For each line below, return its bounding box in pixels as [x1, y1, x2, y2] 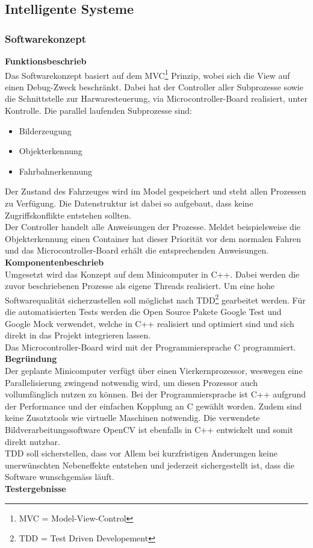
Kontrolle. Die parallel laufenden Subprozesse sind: [5, 104, 192, 117]
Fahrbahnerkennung [19, 164, 93, 177]
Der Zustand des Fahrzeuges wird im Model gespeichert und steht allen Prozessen [5, 185, 306, 198]
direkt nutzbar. [5, 435, 60, 447]
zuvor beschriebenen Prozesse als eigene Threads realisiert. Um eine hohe [5, 279, 275, 292]
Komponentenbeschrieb [5, 255, 104, 268]
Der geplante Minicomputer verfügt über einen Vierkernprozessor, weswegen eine [5, 364, 303, 376]
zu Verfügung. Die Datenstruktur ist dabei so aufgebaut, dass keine [5, 197, 253, 209]
